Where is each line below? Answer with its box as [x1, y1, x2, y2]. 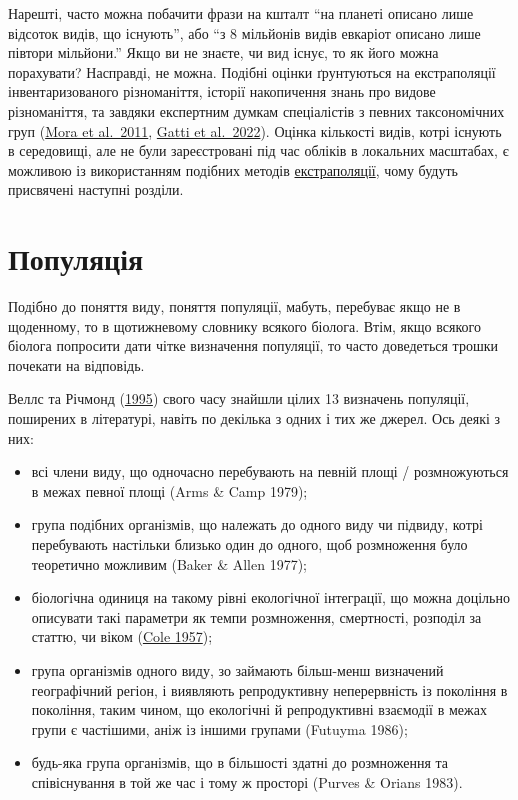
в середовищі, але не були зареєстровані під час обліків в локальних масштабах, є [8, 140, 509, 161]
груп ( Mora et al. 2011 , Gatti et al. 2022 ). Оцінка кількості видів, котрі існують [8, 120, 502, 141]
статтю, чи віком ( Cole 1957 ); [31, 626, 213, 647]
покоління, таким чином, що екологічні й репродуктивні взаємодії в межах [31, 699, 487, 720]
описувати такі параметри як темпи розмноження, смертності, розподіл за [31, 606, 482, 627]
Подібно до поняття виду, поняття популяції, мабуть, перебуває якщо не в [8, 296, 461, 317]
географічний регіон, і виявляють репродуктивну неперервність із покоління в [31, 679, 508, 700]
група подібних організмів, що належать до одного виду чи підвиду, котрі [31, 514, 483, 535]
